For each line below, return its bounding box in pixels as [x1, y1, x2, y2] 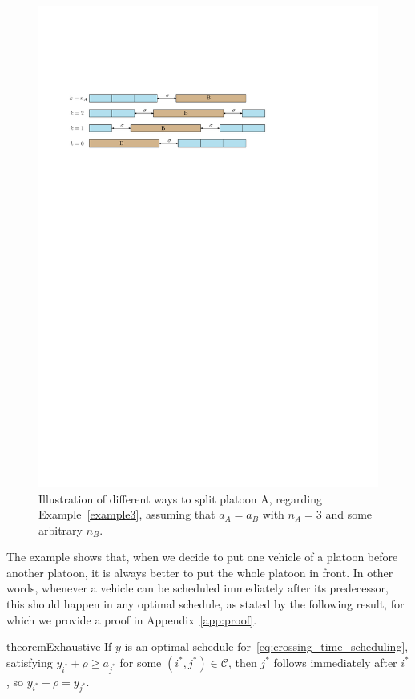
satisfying [6, 653, 53, 670]
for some [119, 653, 162, 670]
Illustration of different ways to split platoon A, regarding [38, 490, 322, 507]
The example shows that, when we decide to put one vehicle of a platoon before [6, 548, 398, 565]
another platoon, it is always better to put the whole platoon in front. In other [6, 564, 393, 580]
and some [325, 506, 373, 523]
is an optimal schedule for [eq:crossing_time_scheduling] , [124, 638, 409, 655]
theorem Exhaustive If [6, 638, 112, 655]
